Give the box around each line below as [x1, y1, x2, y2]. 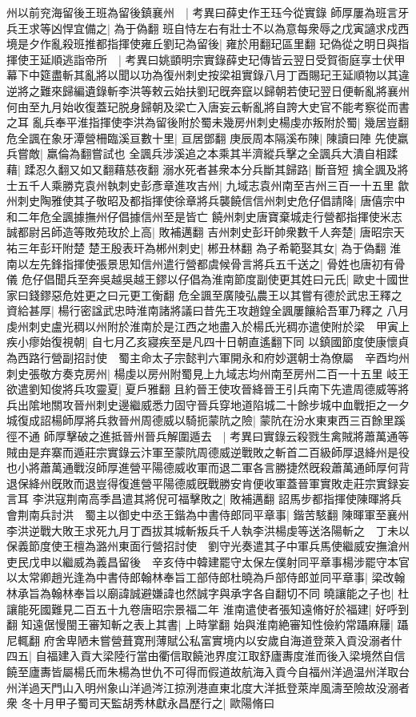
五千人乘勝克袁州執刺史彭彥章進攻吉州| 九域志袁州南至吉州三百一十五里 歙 [17, 176, 410, 193]
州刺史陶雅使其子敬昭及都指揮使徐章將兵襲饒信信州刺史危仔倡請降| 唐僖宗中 [6, 192, 406, 209]
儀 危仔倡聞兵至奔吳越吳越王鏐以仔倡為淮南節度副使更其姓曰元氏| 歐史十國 [6, 271, 398, 288]
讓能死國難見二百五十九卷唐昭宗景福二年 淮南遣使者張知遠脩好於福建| [6, 600, 372, 617]
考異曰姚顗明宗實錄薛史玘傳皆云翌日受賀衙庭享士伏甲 [125, 50, 406, 67]
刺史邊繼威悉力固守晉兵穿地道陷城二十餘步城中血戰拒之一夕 [95, 396, 410, 413]
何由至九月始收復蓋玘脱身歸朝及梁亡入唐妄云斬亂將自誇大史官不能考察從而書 [6, 98, 410, 115]
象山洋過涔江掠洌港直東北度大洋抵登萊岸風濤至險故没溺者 [106, 679, 410, 695]
